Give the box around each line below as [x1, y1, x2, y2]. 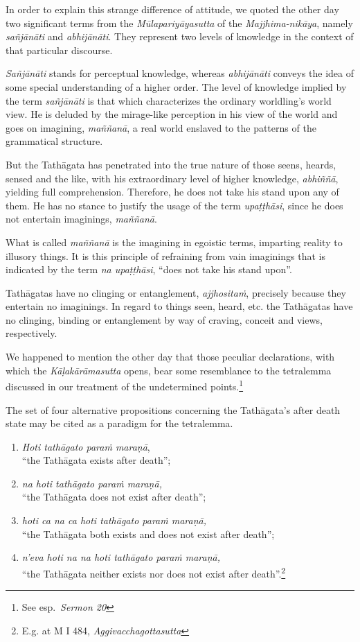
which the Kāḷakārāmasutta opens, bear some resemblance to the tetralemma [6, 363, 332, 377]
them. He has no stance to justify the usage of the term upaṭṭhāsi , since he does [6, 198, 343, 212]
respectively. [6, 326, 57, 340]
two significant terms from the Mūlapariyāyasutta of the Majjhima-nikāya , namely [6, 15, 353, 30]
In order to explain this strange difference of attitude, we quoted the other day [6, 2, 339, 16]
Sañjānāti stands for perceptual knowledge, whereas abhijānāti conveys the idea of [6, 66, 354, 80]
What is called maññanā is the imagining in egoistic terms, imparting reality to [6, 234, 343, 249]
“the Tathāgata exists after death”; [21, 453, 171, 467]
